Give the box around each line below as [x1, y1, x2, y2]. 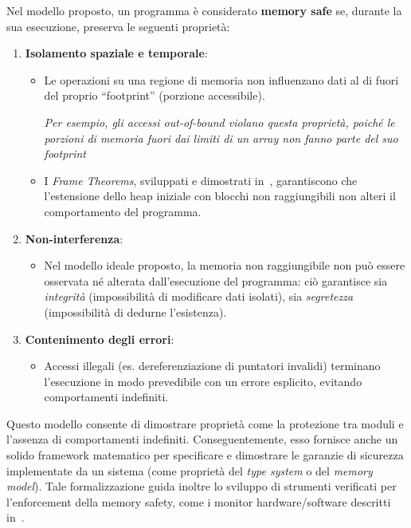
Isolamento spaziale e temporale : [25, 45, 208, 61]
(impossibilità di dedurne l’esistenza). [44, 303, 227, 320]
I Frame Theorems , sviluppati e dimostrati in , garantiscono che [44, 171, 358, 188]
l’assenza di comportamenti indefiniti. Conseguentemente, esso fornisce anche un [6, 431, 398, 447]
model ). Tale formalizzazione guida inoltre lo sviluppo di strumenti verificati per [6, 478, 397, 495]
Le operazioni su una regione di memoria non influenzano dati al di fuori [44, 71, 399, 88]
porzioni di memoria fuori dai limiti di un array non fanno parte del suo [44, 129, 398, 146]
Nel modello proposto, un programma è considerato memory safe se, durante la [6, 2, 402, 18]
